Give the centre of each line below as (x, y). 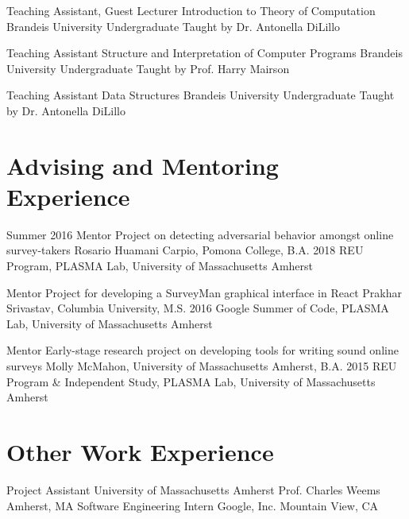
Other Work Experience (140, 451)
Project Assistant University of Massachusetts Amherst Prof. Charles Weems (193, 489)
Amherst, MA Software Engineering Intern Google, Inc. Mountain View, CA (193, 505)
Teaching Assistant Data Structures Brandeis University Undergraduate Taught (201, 95)
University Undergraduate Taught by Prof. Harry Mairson (148, 68)
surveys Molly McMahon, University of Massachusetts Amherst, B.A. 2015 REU (202, 366)
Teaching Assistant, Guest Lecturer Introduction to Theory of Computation (191, 10)
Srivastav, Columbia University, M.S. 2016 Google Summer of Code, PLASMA (198, 308)
